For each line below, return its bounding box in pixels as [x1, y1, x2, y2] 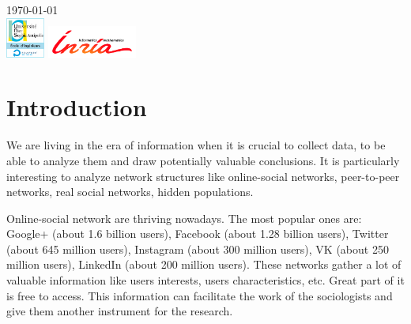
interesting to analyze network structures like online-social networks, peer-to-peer [6, 168, 400, 184]
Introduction [6, 91, 147, 123]
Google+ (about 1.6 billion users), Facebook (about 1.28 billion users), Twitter [6, 225, 389, 242]
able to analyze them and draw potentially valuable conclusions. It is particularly [6, 152, 400, 168]
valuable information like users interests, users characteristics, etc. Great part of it [6, 272, 405, 288]
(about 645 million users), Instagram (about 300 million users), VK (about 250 [6, 240, 389, 257]
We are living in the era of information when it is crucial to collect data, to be [6, 137, 386, 153]
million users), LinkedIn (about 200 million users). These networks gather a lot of [6, 256, 402, 273]
